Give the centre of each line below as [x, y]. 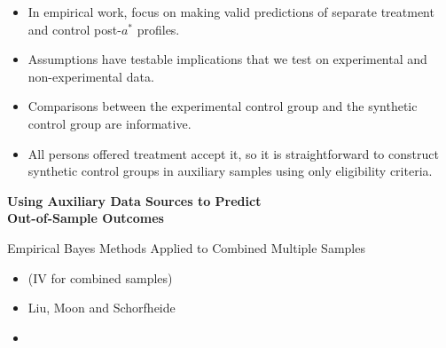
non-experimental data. [91, 76]
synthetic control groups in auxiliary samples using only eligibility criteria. [230, 171]
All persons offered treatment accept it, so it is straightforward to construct [233, 153]
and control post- [74, 29]
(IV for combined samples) [100, 277]
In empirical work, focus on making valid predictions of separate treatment [231, 12]
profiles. [158, 29]
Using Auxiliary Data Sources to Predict [134, 200]
